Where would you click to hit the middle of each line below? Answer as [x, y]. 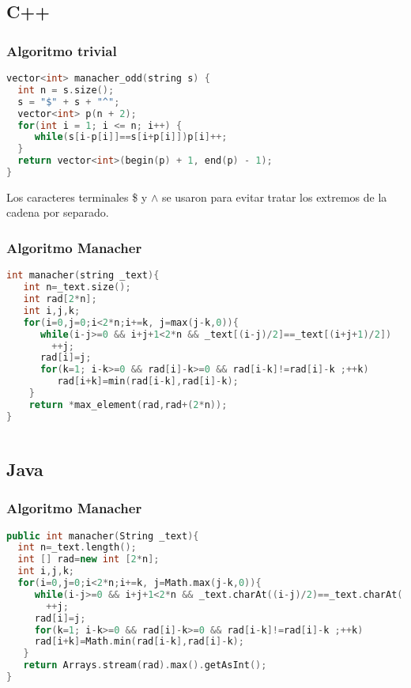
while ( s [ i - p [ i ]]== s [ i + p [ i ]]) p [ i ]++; [131, 137]
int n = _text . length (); [77, 548]
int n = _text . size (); [77, 287]
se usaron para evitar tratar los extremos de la [274, 197]
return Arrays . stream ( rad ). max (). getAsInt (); [145, 665]
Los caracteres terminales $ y [77, 197]
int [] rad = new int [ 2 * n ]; [89, 559]
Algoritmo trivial [62, 50]
